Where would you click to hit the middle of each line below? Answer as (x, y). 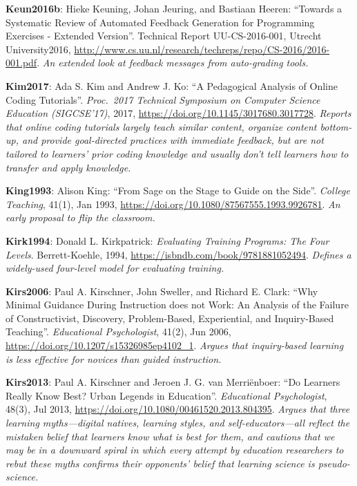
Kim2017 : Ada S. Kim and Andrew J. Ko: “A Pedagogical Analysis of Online (172, 85)
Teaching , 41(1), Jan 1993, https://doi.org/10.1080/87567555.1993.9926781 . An (173, 204)
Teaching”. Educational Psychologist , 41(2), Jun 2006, (118, 331)
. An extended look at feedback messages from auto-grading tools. (173, 63)
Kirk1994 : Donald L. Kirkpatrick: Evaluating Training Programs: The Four (167, 240)
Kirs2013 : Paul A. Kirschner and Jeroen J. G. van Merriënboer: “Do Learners (173, 382)
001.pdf (21, 63)
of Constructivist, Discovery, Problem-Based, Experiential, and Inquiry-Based (170, 318)
